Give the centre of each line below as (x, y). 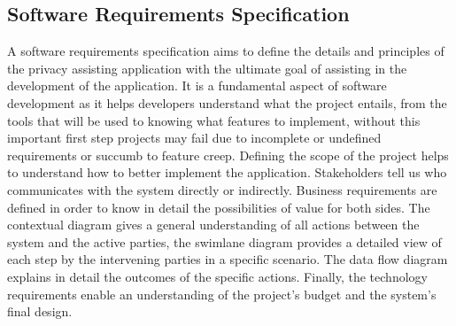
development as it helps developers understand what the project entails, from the (227, 102)
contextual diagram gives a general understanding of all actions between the (213, 225)
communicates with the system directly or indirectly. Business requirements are (222, 189)
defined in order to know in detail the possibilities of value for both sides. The (219, 207)
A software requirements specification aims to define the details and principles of (226, 51)
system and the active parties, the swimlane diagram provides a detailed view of (224, 241)
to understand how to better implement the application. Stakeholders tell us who (227, 172)
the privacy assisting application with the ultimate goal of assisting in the (207, 68)
